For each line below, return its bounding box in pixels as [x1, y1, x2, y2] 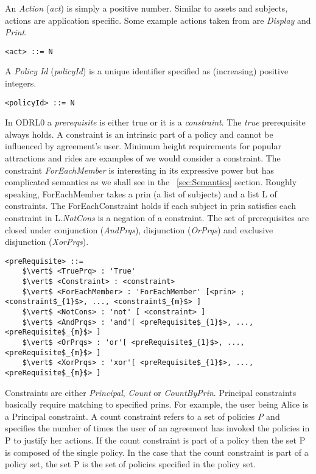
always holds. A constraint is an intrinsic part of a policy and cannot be [5, 127, 273, 140]
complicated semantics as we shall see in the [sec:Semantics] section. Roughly [5, 175, 297, 188]
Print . [5, 26, 27, 38]
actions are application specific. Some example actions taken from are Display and [5, 13, 311, 26]
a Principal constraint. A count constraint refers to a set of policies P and [5, 409, 280, 422]
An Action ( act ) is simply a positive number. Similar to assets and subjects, [5, 2, 288, 14]
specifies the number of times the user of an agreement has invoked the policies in [5, 422, 310, 434]
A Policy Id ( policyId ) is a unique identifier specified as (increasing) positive [5, 65, 289, 77]
